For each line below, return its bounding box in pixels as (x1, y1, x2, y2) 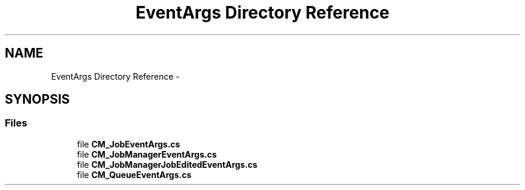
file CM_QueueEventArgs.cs (77, 169, 192, 180)
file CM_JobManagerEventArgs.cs (77, 149, 217, 159)
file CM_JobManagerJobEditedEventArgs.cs (77, 159, 258, 170)
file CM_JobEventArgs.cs (77, 138, 180, 149)
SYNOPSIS (5, 92, 70, 107)
